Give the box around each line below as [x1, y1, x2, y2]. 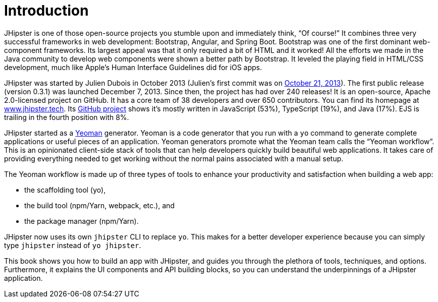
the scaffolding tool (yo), [24, 185, 106, 194]
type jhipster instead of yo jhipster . [4, 240, 141, 250]
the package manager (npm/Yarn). [24, 216, 139, 225]
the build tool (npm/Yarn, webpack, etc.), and [24, 201, 175, 210]
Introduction [4, 2, 89, 19]
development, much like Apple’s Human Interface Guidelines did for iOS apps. [4, 63, 262, 72]
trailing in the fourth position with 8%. [4, 112, 129, 122]
